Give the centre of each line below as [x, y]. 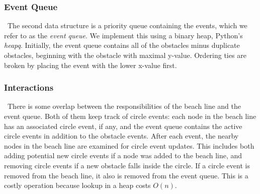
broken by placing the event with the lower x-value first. [91, 65]
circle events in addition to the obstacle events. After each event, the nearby [121, 136]
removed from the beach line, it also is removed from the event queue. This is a [126, 175]
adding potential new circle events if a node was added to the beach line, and [123, 155]
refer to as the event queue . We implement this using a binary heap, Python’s [123, 35]
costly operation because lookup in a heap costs [77, 185]
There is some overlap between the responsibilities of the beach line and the [124, 106]
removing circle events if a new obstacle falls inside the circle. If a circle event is [127, 165]
